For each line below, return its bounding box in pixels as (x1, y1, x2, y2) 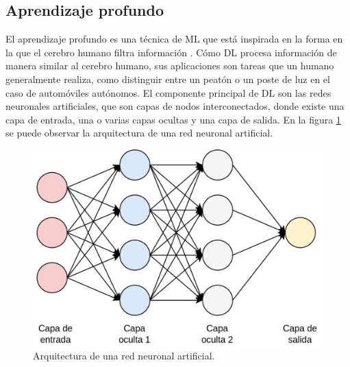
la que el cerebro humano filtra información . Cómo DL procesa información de (5, 45, 337, 59)
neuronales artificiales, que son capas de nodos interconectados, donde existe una (5, 99, 345, 113)
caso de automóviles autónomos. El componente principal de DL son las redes (5, 85, 332, 99)
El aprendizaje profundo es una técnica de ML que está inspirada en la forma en (5, 32, 343, 46)
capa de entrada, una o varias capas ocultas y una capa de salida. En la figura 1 (5, 112, 341, 126)
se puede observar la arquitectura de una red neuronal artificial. (5, 126, 273, 140)
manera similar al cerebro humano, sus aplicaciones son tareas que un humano (5, 58, 334, 73)
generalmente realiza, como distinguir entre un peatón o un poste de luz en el (5, 71, 330, 86)
